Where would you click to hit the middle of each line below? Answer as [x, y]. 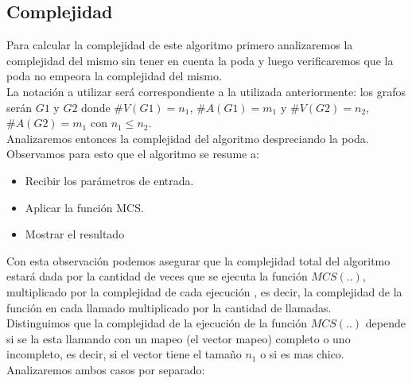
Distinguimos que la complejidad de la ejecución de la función [157, 323]
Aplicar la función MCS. [84, 207]
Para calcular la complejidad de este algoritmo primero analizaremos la [180, 45]
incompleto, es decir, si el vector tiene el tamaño [124, 354]
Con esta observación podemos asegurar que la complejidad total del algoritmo [198, 260]
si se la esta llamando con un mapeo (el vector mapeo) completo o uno [179, 338]
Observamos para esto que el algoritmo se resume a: [133, 154]
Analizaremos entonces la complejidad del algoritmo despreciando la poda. [188, 138]
